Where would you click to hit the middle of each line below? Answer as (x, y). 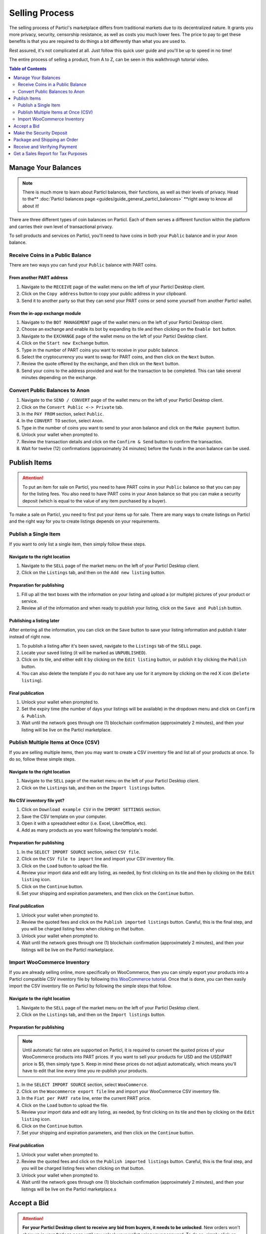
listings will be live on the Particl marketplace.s (69, 1189)
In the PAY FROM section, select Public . (63, 414)
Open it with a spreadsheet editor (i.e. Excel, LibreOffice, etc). (84, 823)
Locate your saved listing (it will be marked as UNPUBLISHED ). (84, 653)
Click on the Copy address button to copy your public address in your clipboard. (104, 294)
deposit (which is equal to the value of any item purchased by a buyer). (95, 501)
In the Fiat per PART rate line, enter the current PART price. (86, 1098)
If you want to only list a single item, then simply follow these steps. (78, 544)
